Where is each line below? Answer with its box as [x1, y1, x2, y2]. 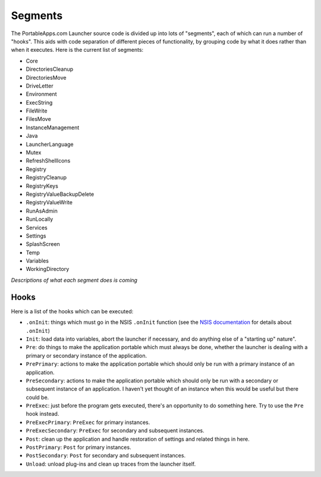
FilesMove [26, 116, 52, 123]
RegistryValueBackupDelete [26, 191, 95, 198]
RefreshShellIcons [26, 157, 71, 164]
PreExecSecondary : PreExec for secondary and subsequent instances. [26, 427, 204, 434]
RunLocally [26, 216, 53, 223]
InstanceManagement [26, 124, 80, 131]
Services [26, 224, 48, 231]
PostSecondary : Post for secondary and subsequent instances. [26, 452, 186, 459]
